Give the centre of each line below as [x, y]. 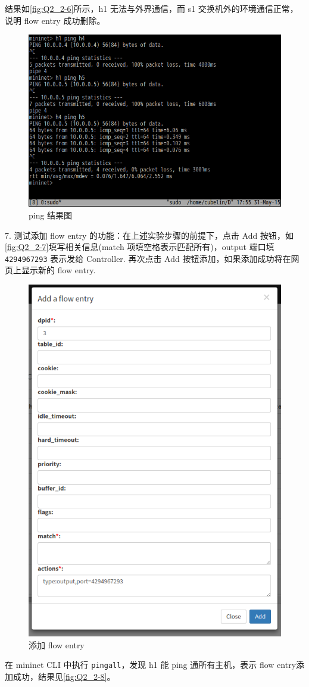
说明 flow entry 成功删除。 [55, 20]
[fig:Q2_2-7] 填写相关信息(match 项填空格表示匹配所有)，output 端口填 [140, 247]
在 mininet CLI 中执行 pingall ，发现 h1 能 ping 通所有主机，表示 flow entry [151, 665]
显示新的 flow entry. [58, 270]
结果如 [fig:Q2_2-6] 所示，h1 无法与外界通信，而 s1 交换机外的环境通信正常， [152, 8]
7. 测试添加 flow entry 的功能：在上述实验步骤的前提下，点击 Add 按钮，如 [149, 235]
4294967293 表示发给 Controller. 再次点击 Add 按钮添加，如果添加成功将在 [148, 258]
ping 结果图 [51, 215]
